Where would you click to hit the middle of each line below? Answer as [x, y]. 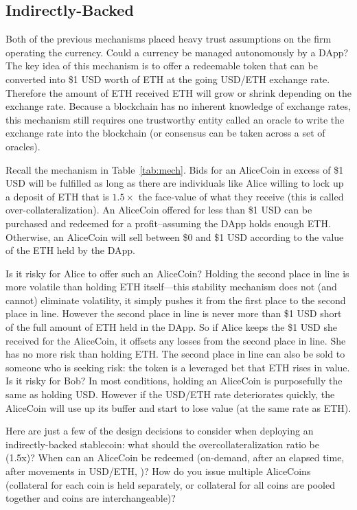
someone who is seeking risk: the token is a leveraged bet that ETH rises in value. [178, 367]
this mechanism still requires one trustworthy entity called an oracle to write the [175, 119]
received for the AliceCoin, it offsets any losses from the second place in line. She [176, 340]
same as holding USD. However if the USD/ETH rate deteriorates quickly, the [170, 394]
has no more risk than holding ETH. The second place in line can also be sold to [175, 354]
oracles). [23, 146]
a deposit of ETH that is [57, 196]
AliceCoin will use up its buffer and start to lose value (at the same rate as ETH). [178, 407]
